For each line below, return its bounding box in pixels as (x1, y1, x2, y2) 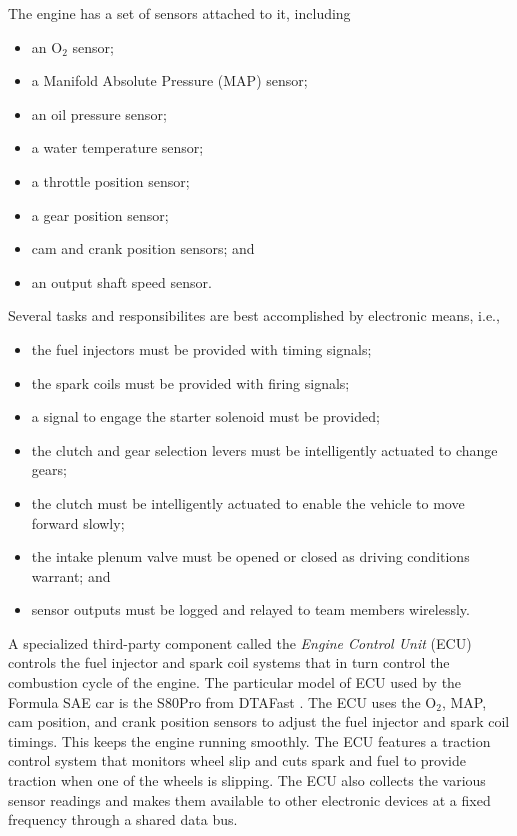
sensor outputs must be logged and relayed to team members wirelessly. (31, 599, 470, 620)
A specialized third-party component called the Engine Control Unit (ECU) (8, 632, 472, 653)
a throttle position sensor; (31, 170, 190, 191)
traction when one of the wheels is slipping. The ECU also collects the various (8, 770, 486, 791)
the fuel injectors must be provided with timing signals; (31, 338, 372, 359)
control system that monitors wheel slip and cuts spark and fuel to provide (8, 750, 466, 771)
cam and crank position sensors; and (31, 238, 255, 259)
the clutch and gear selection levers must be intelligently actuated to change (31, 439, 498, 460)
